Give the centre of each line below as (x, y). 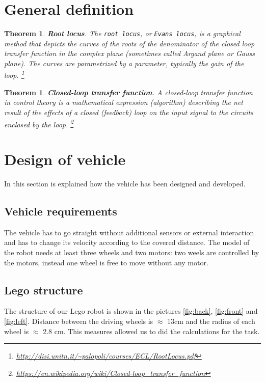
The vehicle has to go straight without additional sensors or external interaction (129, 232)
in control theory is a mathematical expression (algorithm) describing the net (124, 102)
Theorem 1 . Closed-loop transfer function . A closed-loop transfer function (128, 92)
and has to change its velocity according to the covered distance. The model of (127, 242)
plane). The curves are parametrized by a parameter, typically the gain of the (124, 63)
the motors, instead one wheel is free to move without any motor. (106, 262)
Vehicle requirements (61, 211)
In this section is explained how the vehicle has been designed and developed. (125, 183)
